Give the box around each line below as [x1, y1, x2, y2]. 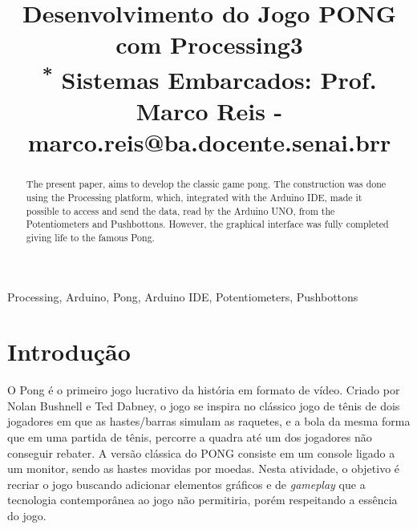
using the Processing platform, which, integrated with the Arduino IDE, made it [26, 190, 362, 204]
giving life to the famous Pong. [26, 230, 155, 244]
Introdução [7, 335, 131, 368]
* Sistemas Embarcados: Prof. [42, 59, 377, 95]
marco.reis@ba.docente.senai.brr [27, 126, 391, 159]
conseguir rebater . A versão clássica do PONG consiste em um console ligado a [7, 444, 395, 461]
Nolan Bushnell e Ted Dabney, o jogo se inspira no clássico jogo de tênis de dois [7, 397, 400, 414]
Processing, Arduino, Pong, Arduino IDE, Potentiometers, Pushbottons [7, 288, 358, 305]
